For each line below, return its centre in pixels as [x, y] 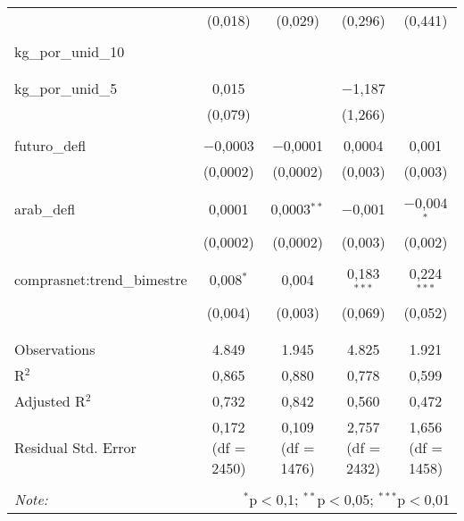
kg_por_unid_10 [70, 51]
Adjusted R [50, 400]
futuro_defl [50, 145]
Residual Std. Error [75, 447]
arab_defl [45, 209]
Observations [55, 349]
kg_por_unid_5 [66, 88]
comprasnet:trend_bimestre [101, 280]
